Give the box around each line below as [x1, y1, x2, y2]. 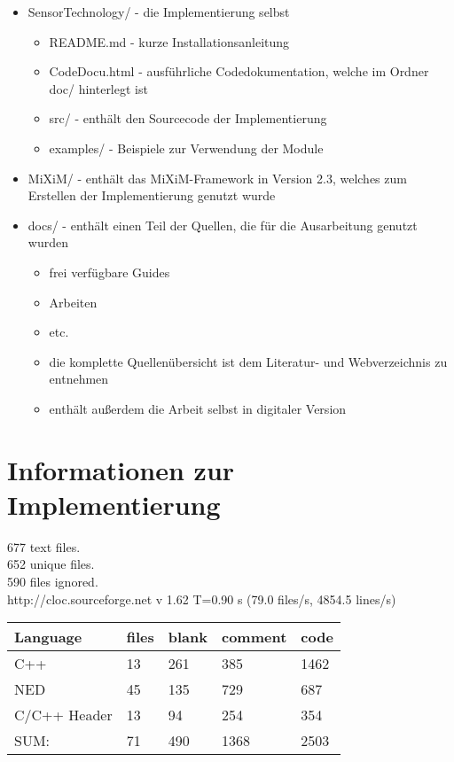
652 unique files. [7, 555, 95, 573]
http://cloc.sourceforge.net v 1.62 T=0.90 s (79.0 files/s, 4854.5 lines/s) [7, 589, 396, 608]
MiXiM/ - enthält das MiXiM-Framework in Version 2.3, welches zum [27, 168, 407, 187]
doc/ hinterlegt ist [49, 79, 148, 97]
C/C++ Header [14, 704, 113, 726]
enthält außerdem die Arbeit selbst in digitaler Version [49, 399, 347, 417]
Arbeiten [49, 292, 98, 311]
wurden [27, 233, 68, 252]
